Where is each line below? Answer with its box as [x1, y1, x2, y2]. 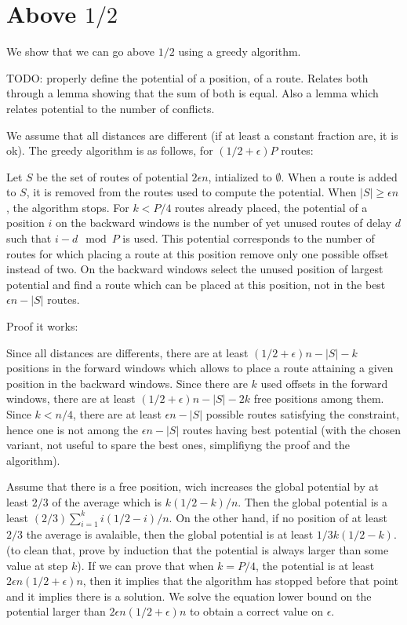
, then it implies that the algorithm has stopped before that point [82, 572, 398, 589]
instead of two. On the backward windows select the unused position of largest [6, 261, 383, 277]
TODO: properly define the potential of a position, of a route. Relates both [6, 69, 369, 86]
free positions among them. [253, 390, 384, 407]
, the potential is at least [256, 557, 375, 573]
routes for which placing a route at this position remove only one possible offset [6, 245, 389, 261]
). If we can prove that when [77, 557, 214, 573]
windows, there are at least [6, 390, 136, 407]
